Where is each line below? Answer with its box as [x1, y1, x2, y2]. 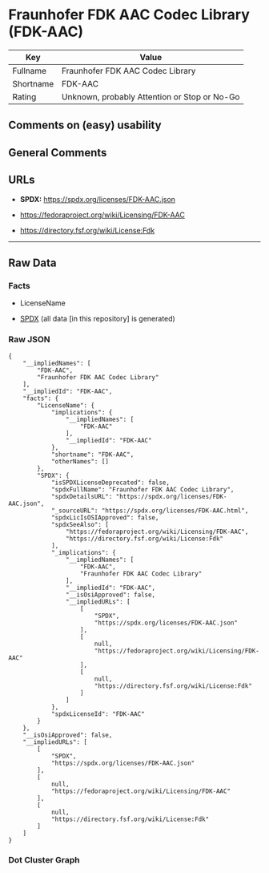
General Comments [8, 146, 107, 160]
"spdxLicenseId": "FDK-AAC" [50, 709, 146, 718]
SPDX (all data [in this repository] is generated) [19, 314, 176, 324]
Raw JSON [8, 334, 50, 346]
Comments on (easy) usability [8, 119, 162, 132]
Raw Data [8, 256, 58, 269]
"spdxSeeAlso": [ [50, 520, 110, 528]
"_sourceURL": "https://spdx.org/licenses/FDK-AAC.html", [50, 507, 249, 515]
